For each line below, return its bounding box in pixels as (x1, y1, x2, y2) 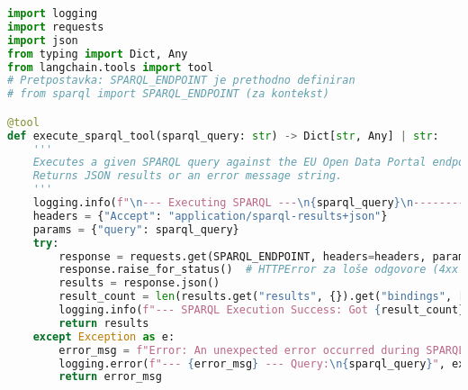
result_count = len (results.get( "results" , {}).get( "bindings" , (58, 290, 453, 304)
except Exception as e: (32, 330, 175, 343)
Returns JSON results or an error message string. (32, 169, 343, 183)
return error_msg (58, 370, 162, 384)
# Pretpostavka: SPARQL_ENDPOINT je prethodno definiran (7, 74, 355, 87)
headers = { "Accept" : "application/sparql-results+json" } (32, 209, 388, 222)
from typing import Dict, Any (7, 47, 188, 60)
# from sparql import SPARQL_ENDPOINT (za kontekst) (7, 87, 329, 101)
